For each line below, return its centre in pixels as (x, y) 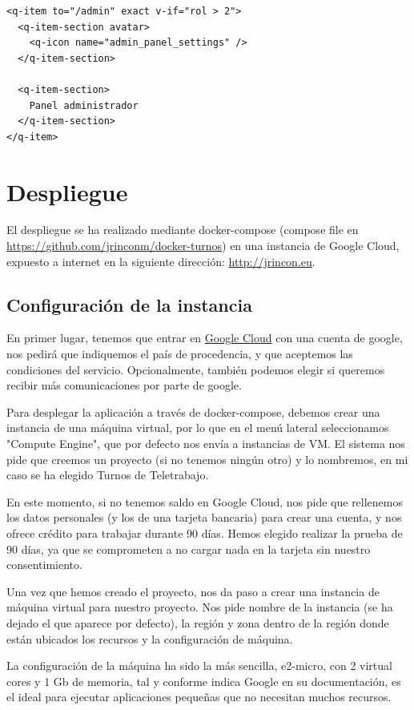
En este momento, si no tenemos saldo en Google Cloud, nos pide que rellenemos (205, 501)
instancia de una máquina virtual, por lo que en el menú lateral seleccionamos (198, 428)
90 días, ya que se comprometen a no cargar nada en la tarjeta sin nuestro (189, 549)
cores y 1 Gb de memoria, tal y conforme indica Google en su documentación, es (204, 681)
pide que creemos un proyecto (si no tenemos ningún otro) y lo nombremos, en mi (207, 459)
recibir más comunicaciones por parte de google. (124, 385)
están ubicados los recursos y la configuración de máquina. (150, 638)
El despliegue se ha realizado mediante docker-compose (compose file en (183, 230)
